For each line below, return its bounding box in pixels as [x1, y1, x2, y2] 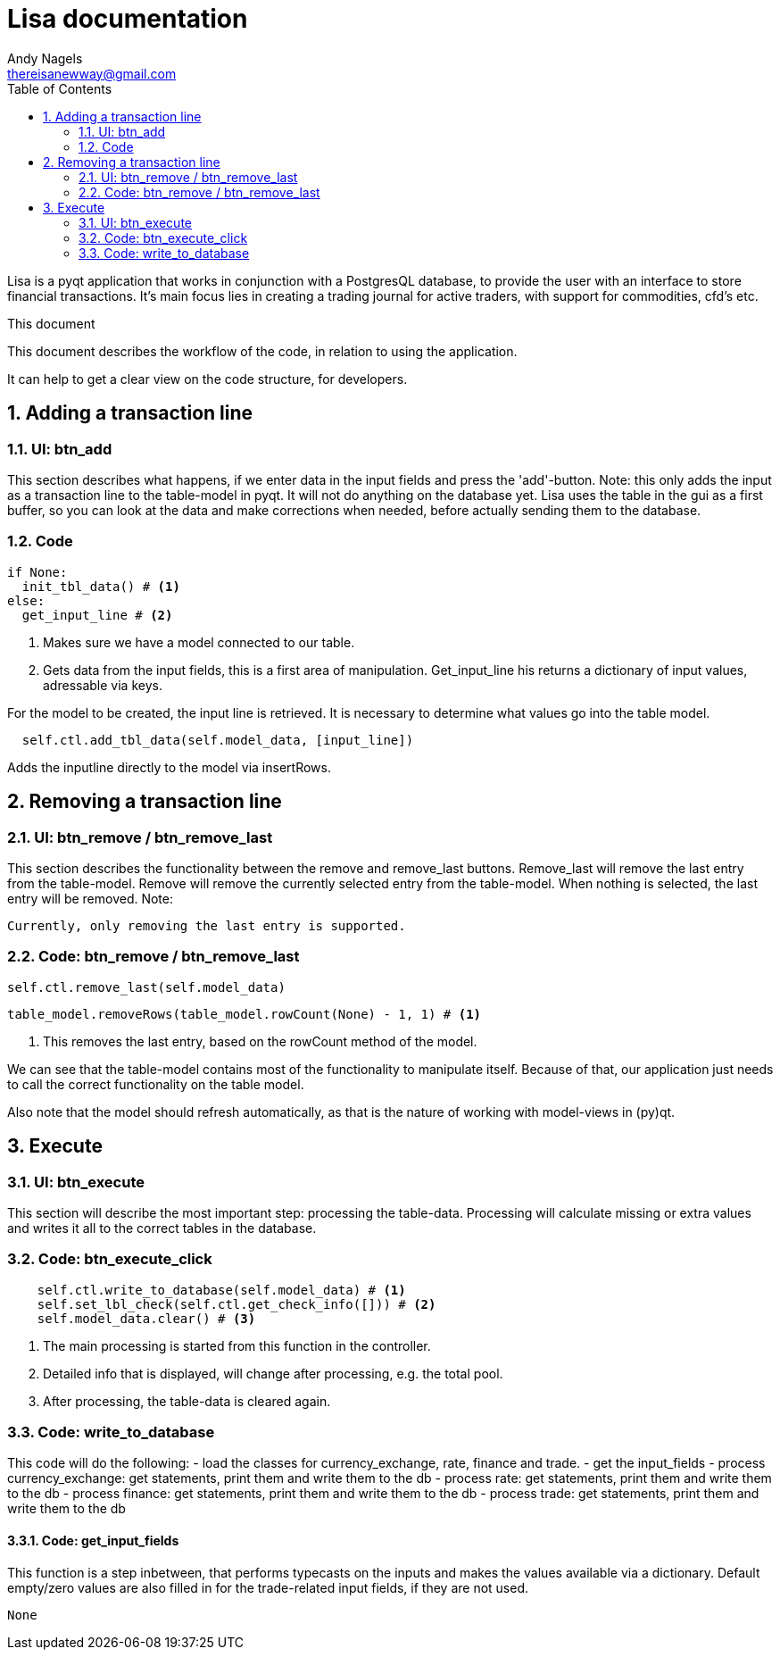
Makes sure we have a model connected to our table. [43, 634, 355, 650]
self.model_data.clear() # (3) [37, 1311, 256, 1326]
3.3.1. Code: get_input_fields [7, 1533, 179, 1549]
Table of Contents [7, 80, 112, 96]
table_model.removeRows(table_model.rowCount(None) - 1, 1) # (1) [7, 1006, 482, 1021]
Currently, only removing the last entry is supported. [7, 918, 406, 933]
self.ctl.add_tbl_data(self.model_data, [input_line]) [21, 732, 414, 747]
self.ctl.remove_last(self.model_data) [7, 979, 286, 995]
